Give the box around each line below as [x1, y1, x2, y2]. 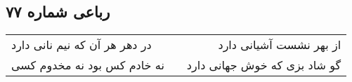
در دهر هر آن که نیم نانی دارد [11, 36, 152, 53]
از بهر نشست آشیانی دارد [218, 36, 341, 53]
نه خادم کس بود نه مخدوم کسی [11, 57, 164, 74]
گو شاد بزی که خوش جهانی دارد [186, 57, 341, 74]
